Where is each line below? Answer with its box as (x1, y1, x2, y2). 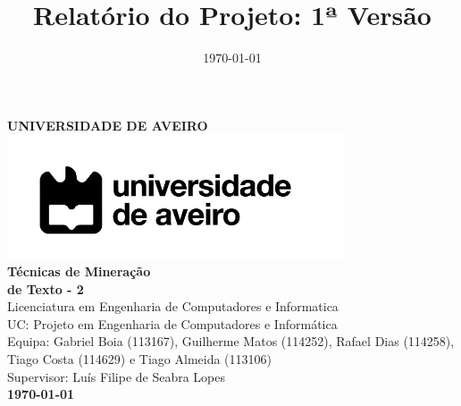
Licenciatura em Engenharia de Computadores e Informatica (7, 297, 339, 316)
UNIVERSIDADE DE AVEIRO (7, 115, 208, 134)
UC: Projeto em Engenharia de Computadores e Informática (7, 314, 338, 333)
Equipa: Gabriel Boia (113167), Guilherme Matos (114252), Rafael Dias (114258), (7, 332, 455, 351)
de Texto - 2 (7, 279, 84, 298)
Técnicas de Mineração (7, 262, 151, 281)
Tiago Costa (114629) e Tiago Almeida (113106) (7, 350, 272, 368)
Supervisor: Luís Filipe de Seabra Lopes (7, 367, 226, 385)
